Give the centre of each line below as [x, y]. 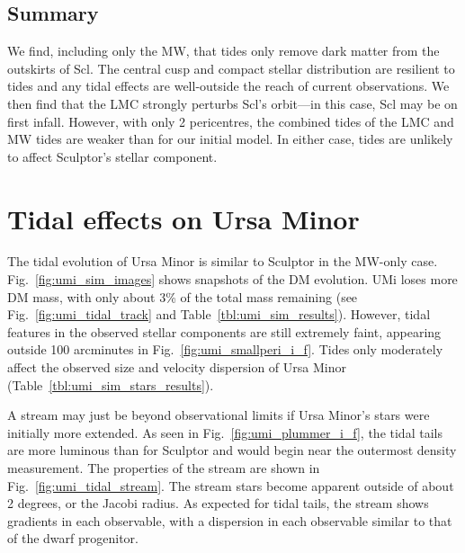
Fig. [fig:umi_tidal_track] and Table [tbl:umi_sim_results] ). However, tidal [219, 314]
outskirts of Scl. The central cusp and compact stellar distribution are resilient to [231, 68]
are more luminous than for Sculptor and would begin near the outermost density [232, 450]
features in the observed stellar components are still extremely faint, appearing [224, 331]
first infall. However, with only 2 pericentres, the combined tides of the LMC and [231, 121]
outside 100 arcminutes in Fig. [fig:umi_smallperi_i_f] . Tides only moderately [225, 349]
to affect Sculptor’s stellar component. [112, 156]
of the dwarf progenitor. [73, 538]
